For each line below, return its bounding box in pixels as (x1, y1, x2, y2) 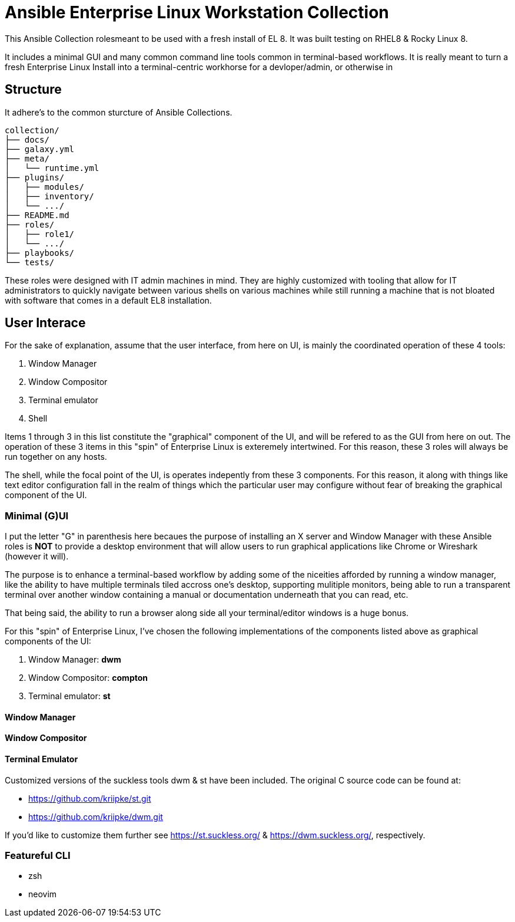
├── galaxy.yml (5, 144, 75, 154)
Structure (5, 82, 62, 97)
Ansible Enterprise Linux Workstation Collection (5, 2, 389, 22)
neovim (28, 889, 57, 900)
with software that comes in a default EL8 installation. (5, 295, 212, 305)
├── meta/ (5, 153, 49, 163)
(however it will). (5, 551, 69, 562)
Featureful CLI (5, 849, 71, 861)
